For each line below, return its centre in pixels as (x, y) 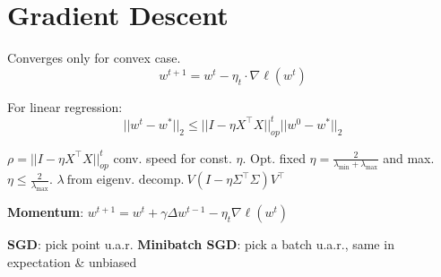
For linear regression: (65, 106)
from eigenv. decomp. (125, 181)
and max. (409, 157)
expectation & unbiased (72, 261)
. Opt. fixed (274, 157)
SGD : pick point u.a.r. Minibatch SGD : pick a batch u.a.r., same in (201, 244)
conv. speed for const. (173, 157)
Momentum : (46, 212)
